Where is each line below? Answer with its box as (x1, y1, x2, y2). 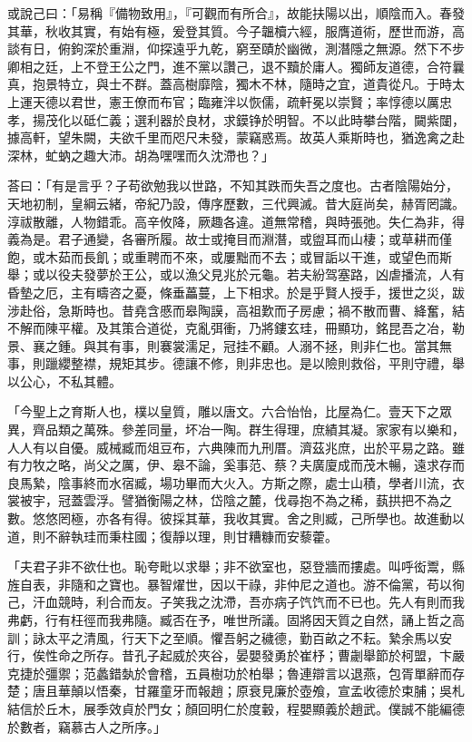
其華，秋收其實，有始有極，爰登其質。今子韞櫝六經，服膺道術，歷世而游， (7, 21, 452, 40)
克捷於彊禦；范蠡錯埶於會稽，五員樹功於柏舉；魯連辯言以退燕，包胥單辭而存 (7, 663, 465, 682)
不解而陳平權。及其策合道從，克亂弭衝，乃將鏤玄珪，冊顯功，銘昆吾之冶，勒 (7, 318, 465, 337)
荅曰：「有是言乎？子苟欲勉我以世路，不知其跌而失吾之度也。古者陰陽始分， (7, 176, 458, 195)
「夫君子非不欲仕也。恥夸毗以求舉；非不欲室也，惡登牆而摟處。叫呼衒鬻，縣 (7, 557, 465, 576)
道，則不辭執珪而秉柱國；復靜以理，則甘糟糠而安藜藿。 (7, 526, 338, 545)
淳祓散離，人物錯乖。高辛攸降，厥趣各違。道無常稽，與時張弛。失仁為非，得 (7, 211, 465, 230)
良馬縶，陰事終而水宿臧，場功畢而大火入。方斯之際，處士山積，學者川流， (7, 473, 452, 492)
